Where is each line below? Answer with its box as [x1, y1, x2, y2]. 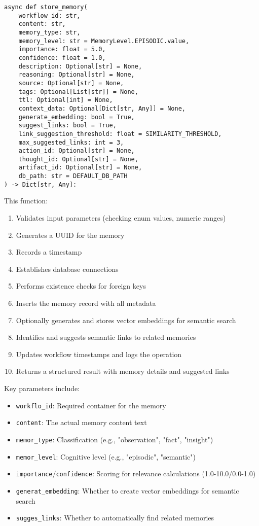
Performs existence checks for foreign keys [16, 280, 146, 291]
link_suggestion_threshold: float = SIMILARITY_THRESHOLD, [18, 130, 222, 137]
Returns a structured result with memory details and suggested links [16, 366, 230, 376]
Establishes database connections [16, 263, 119, 274]
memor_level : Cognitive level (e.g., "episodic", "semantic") [16, 451, 196, 462]
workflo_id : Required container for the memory [16, 400, 166, 410]
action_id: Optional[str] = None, [18, 147, 135, 155]
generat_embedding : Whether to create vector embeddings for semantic [16, 485, 239, 496]
